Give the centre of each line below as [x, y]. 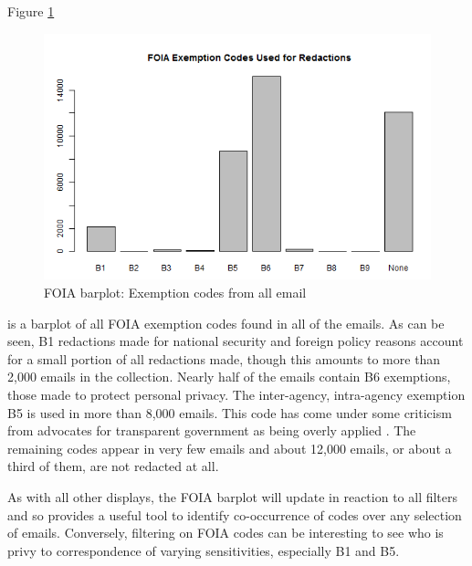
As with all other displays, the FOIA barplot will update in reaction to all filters [233, 496]
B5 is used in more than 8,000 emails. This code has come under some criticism [230, 412]
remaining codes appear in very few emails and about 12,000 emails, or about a [230, 448]
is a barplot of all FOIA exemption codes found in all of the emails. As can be [226, 323]
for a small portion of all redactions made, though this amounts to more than [224, 358]
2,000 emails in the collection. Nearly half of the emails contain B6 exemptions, [229, 377]
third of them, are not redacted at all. [113, 466]
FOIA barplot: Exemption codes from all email [175, 292]
